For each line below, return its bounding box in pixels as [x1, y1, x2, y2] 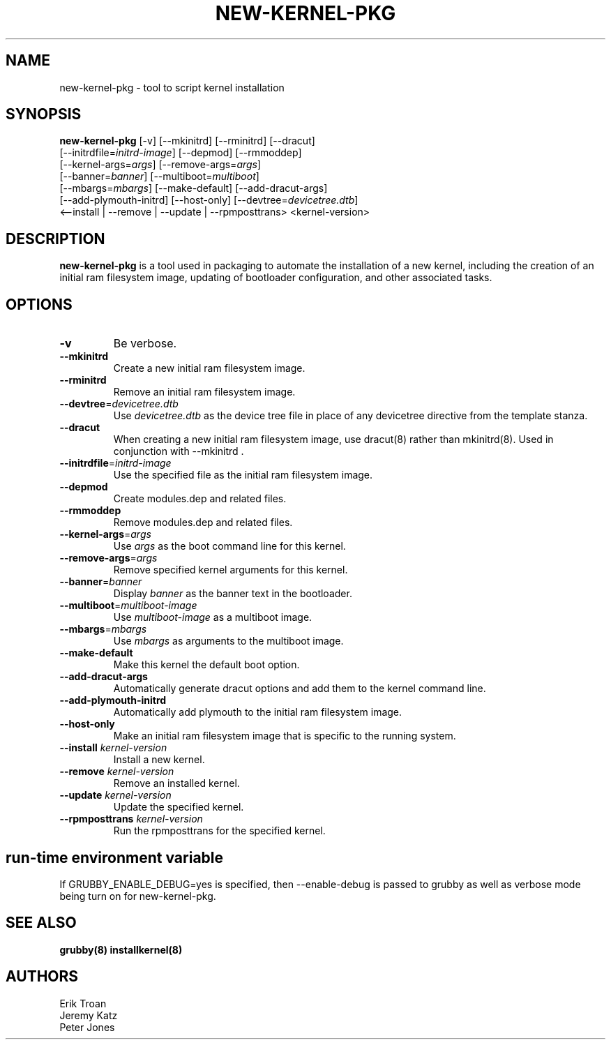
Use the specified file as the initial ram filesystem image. [113, 469, 373, 481]
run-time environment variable [6, 848, 224, 866]
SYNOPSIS [6, 105, 82, 123]
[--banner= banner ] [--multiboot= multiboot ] [59, 170, 259, 183]
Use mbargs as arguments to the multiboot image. [113, 635, 344, 647]
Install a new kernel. [113, 753, 205, 766]
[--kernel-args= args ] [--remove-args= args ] [59, 158, 262, 171]
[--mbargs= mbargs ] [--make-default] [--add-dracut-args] [59, 182, 328, 195]
